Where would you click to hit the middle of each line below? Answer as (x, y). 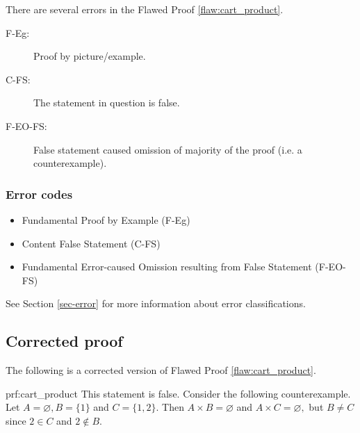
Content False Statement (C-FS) (91, 243)
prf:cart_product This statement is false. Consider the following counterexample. (178, 393)
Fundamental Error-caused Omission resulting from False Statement (167, 267)
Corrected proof (64, 341)
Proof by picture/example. (90, 56)
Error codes (39, 194)
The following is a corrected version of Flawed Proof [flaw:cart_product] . (161, 370)
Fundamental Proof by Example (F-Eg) (106, 219)
